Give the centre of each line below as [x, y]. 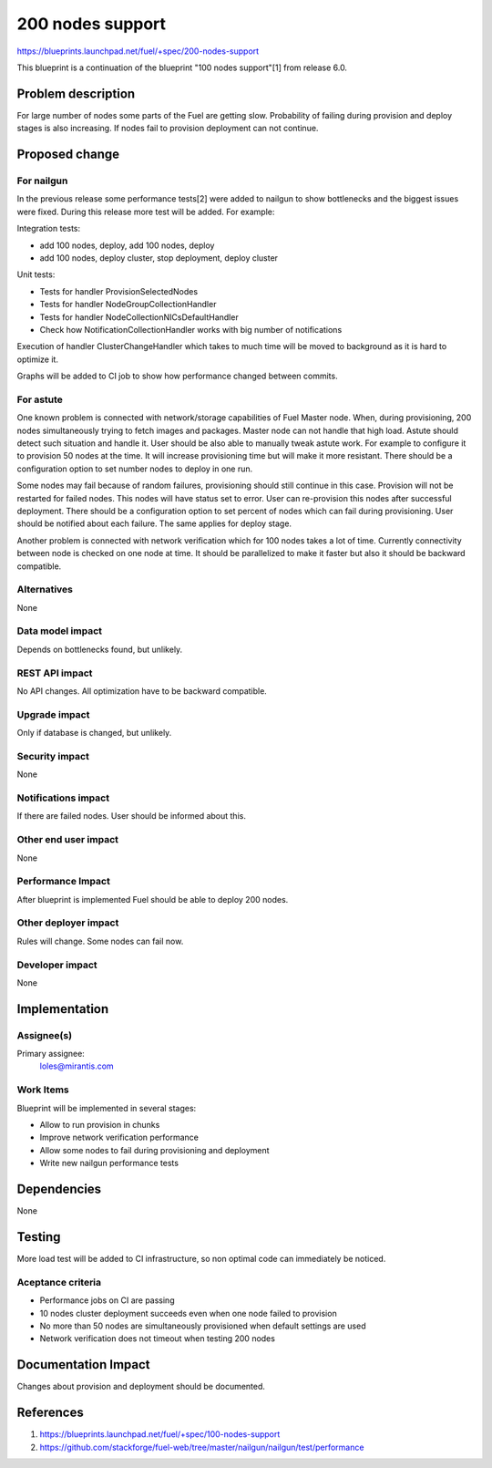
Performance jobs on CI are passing [107, 1300]
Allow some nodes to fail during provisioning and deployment [154, 1150]
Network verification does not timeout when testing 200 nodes [157, 1339]
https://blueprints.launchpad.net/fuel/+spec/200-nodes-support [138, 51]
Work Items [43, 1090]
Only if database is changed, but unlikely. [94, 733]
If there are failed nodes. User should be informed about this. [131, 816]
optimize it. [38, 359]
